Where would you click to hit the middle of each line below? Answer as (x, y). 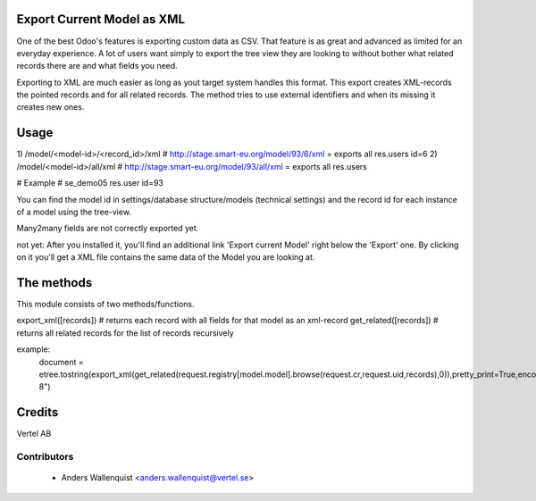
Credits (38, 412)
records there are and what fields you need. (97, 66)
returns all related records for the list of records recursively (125, 333)
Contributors (45, 457)
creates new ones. (50, 107)
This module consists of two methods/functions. (105, 305)
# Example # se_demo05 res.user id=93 (90, 183)
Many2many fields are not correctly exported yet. (108, 229)
